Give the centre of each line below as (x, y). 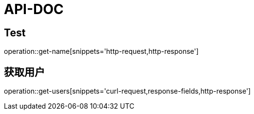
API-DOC (34, 9)
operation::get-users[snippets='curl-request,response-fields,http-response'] (127, 91)
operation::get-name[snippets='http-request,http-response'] (101, 51)
